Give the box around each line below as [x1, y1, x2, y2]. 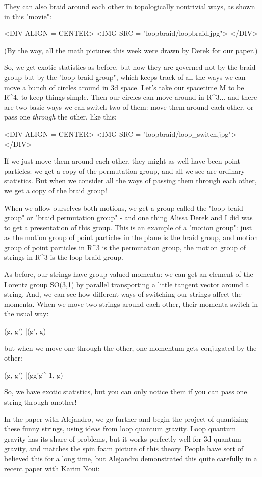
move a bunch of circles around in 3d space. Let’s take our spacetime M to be [4, 82, 244, 92]
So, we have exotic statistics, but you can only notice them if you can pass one [4, 386, 247, 397]
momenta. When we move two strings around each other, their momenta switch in [4, 298, 258, 309]
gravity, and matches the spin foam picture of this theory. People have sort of [4, 443, 243, 454]
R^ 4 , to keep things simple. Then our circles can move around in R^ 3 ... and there [4, 92, 257, 102]
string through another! [4, 396, 77, 407]
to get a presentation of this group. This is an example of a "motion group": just [4, 222, 252, 232]
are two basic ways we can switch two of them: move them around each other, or [4, 101, 254, 112]
